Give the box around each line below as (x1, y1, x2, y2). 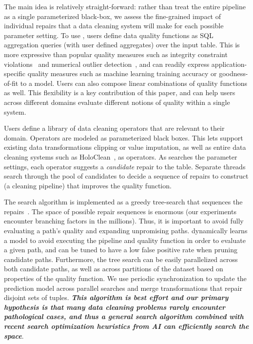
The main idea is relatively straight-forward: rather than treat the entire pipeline (4, 1, 246, 11)
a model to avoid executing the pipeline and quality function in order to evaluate (4, 235, 246, 245)
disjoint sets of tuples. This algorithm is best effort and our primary (4, 292, 229, 303)
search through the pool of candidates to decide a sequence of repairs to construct (4, 171, 249, 181)
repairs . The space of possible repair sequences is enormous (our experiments (4, 206, 236, 216)
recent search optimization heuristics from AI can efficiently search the (4, 321, 249, 331)
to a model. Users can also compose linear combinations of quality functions (20, 78, 248, 88)
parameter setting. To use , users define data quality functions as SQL (4, 30, 214, 40)
